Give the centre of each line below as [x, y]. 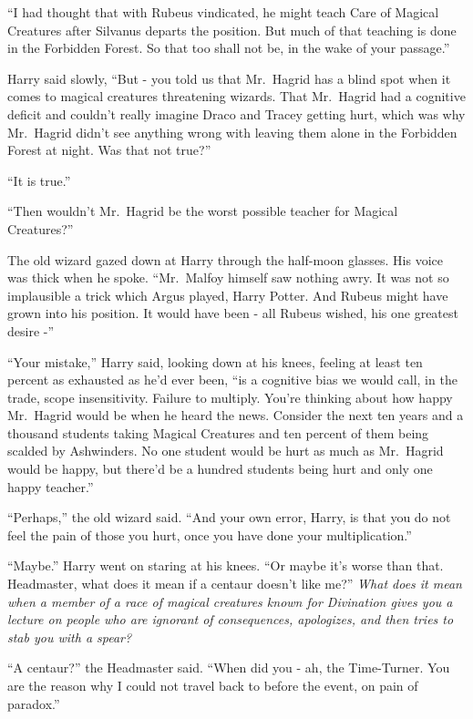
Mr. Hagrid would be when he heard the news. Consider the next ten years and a [236, 415]
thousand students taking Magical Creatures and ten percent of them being [218, 432]
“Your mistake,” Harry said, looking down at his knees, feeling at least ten [215, 361]
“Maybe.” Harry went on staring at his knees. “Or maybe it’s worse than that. [226, 565]
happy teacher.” [51, 486]
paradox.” [34, 703]
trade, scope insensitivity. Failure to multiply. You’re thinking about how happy [230, 397]
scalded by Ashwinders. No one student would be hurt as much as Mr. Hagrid [226, 451]
